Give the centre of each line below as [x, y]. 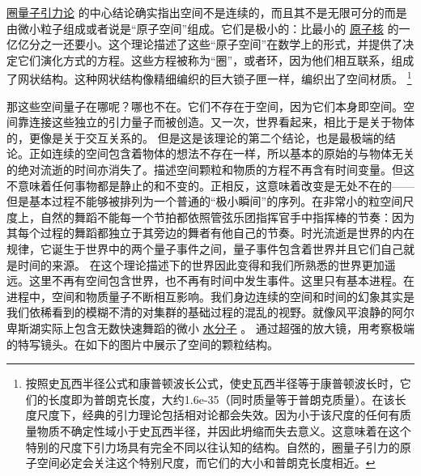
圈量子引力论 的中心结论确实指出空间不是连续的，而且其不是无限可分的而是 [207, 12]
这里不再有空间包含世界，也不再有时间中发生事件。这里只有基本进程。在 [221, 280]
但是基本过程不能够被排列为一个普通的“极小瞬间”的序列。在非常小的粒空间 [205, 201]
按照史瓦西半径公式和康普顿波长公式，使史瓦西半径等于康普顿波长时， [213, 383]
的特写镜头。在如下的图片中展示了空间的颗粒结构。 [142, 344]
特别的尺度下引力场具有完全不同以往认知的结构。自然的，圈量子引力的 [213, 446]
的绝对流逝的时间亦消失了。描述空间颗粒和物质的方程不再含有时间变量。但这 [210, 169]
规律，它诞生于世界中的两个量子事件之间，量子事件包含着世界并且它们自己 [205, 248]
